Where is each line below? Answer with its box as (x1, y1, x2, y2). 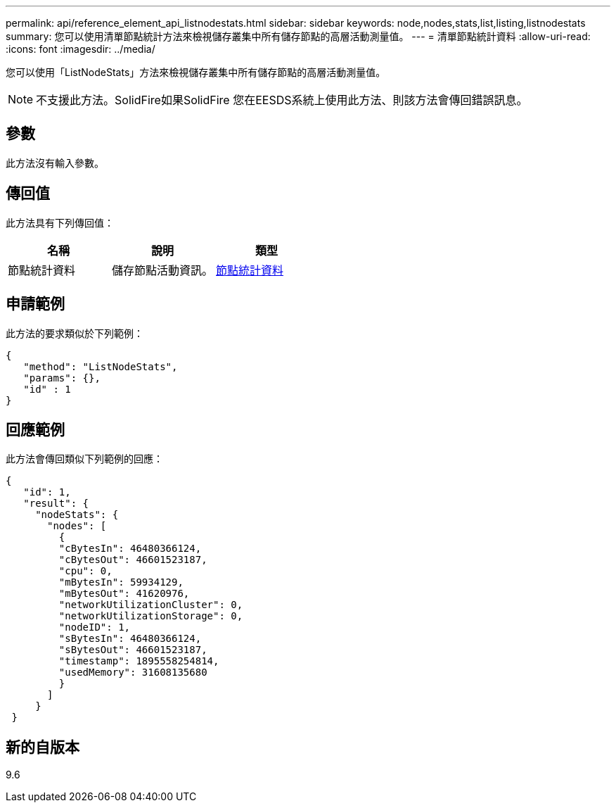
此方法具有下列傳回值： (6, 216, 114, 229)
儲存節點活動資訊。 (112, 263, 214, 277)
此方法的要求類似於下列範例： (6, 327, 143, 339)
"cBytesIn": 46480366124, (58, 543, 202, 555)
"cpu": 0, (58, 565, 113, 577)
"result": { (23, 498, 89, 510)
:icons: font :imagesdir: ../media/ (6, 43, 155, 55)
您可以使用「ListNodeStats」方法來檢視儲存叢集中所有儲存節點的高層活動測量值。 (6, 66, 386, 78)
